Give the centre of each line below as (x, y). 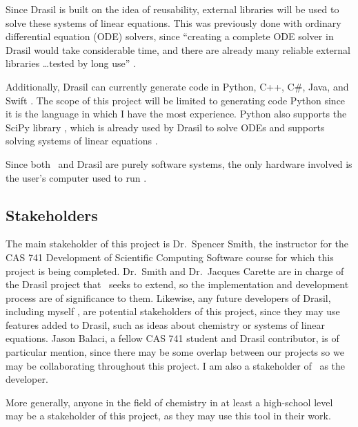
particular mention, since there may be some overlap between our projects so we (175, 352)
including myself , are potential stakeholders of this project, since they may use (173, 311)
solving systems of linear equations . (82, 141)
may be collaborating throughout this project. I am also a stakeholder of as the (176, 365)
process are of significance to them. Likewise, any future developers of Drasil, (168, 297)
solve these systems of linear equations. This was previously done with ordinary (173, 22)
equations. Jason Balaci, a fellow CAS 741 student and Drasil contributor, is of (172, 338)
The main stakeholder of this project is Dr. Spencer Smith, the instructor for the (177, 244)
